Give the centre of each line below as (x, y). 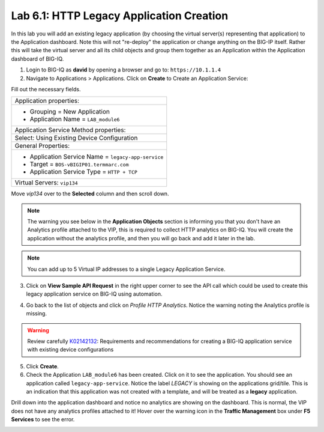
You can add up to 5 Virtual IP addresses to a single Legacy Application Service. (126, 269)
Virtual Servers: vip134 (46, 183)
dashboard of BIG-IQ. (37, 59)
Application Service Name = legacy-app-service (97, 157)
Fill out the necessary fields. (46, 89)
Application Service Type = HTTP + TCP (84, 172)
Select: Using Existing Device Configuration (76, 138)
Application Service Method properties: (70, 130)
